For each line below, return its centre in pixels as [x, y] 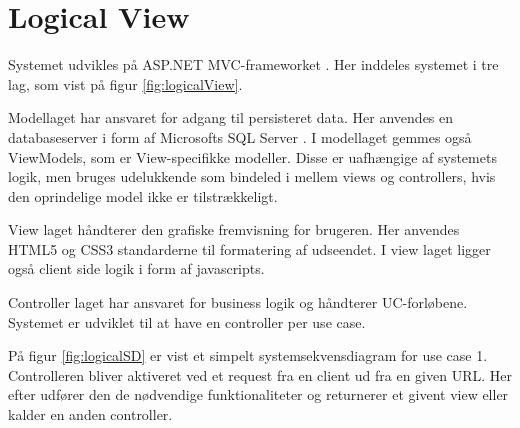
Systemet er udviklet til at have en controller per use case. [187, 321]
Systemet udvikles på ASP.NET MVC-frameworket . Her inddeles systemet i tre [253, 64]
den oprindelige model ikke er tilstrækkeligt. [143, 195]
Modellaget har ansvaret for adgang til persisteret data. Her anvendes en [231, 117]
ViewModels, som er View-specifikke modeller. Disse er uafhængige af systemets [252, 156]
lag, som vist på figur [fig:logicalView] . [125, 83]
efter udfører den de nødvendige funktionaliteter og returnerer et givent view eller [258, 394]
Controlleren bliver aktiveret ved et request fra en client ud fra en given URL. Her [260, 374]
